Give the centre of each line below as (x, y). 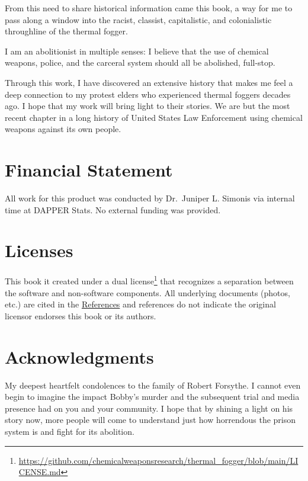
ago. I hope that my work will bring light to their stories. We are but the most (147, 106)
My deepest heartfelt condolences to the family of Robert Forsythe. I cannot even (153, 385)
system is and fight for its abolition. (70, 431)
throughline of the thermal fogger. (66, 31)
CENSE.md (40, 472)
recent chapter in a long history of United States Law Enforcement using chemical (154, 117)
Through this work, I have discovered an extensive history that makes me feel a (149, 82)
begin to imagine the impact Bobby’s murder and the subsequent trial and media (152, 397)
